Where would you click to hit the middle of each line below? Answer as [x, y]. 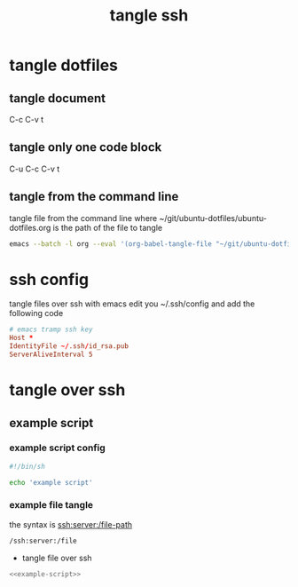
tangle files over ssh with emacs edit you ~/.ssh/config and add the [132, 304]
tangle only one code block [86, 147]
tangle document [58, 98]
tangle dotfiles [63, 65]
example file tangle [51, 505]
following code [36, 313]
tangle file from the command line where [83, 218]
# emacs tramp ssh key [51, 329]
